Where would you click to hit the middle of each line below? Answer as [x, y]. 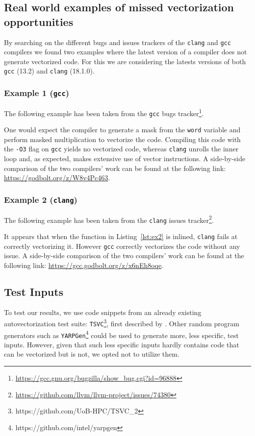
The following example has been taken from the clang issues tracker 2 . [109, 219]
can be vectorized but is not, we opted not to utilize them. [92, 354]
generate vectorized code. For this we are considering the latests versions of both [125, 61]
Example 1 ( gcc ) [37, 93]
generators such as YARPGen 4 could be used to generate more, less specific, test [121, 334]
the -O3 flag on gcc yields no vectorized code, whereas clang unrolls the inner [121, 149]
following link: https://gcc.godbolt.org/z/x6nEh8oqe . [84, 265]
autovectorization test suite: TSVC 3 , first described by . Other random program [122, 323]
